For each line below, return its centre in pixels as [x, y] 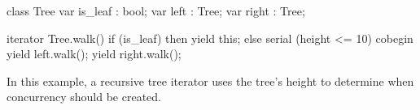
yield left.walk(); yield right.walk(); [94, 54]
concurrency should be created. [84, 97]
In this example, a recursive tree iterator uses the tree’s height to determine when [210, 80]
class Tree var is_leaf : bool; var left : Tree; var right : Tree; [156, 11]
